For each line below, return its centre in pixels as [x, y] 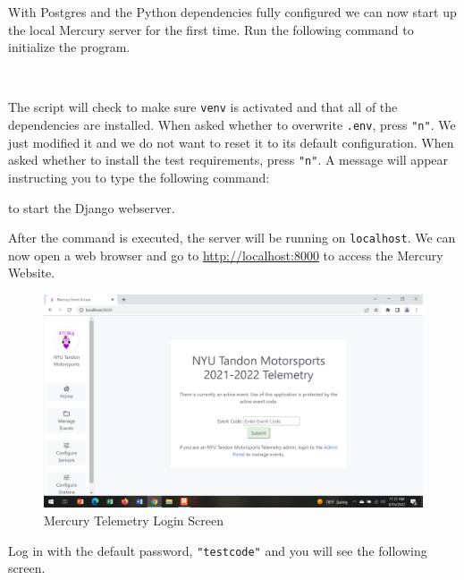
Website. [32, 273]
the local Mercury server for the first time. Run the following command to [211, 29]
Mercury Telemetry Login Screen [134, 520]
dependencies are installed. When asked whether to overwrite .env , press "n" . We [232, 125]
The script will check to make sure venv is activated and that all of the [203, 107]
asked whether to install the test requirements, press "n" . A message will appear [228, 160]
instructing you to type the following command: [139, 177]
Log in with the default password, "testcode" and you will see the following [218, 550]
